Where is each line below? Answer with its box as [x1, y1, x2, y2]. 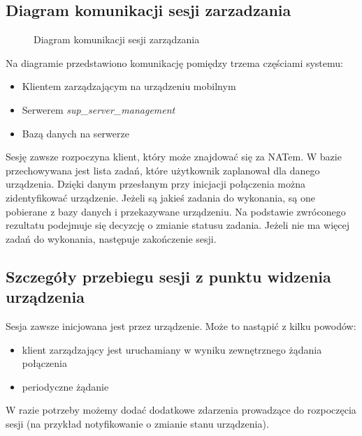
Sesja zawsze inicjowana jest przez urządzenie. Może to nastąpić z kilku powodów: [6, 318, 356, 333]
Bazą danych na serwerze [22, 126, 129, 140]
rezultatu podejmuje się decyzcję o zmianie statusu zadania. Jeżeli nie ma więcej [6, 218, 349, 232]
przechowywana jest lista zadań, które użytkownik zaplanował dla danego [6, 163, 320, 177]
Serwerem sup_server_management [22, 102, 175, 116]
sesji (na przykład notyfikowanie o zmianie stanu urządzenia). [6, 416, 269, 430]
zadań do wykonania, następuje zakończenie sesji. [6, 231, 217, 246]
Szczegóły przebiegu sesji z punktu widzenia [6, 265, 331, 287]
